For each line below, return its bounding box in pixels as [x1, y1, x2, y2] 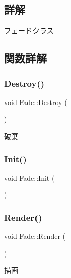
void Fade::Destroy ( [4, 96, 67, 107]
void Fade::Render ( [4, 231, 66, 241]
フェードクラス [4, 25, 54, 36]
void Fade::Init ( [4, 172, 55, 183]
